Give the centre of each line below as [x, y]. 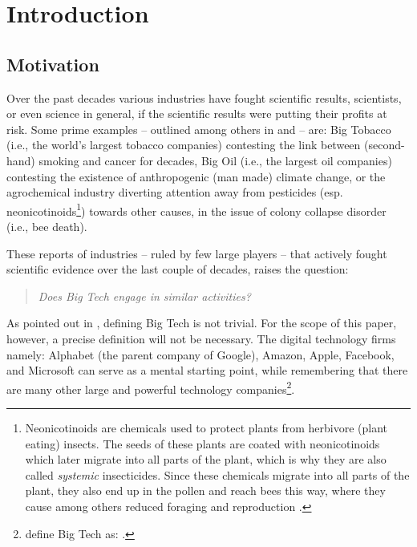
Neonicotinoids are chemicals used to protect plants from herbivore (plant [206, 427]
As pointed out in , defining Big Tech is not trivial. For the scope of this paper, [202, 323]
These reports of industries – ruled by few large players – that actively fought [197, 253]
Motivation [53, 64]
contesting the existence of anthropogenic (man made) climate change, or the [196, 176]
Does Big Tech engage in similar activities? [144, 296]
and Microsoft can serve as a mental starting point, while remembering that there [207, 370]
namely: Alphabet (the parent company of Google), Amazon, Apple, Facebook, [200, 354]
